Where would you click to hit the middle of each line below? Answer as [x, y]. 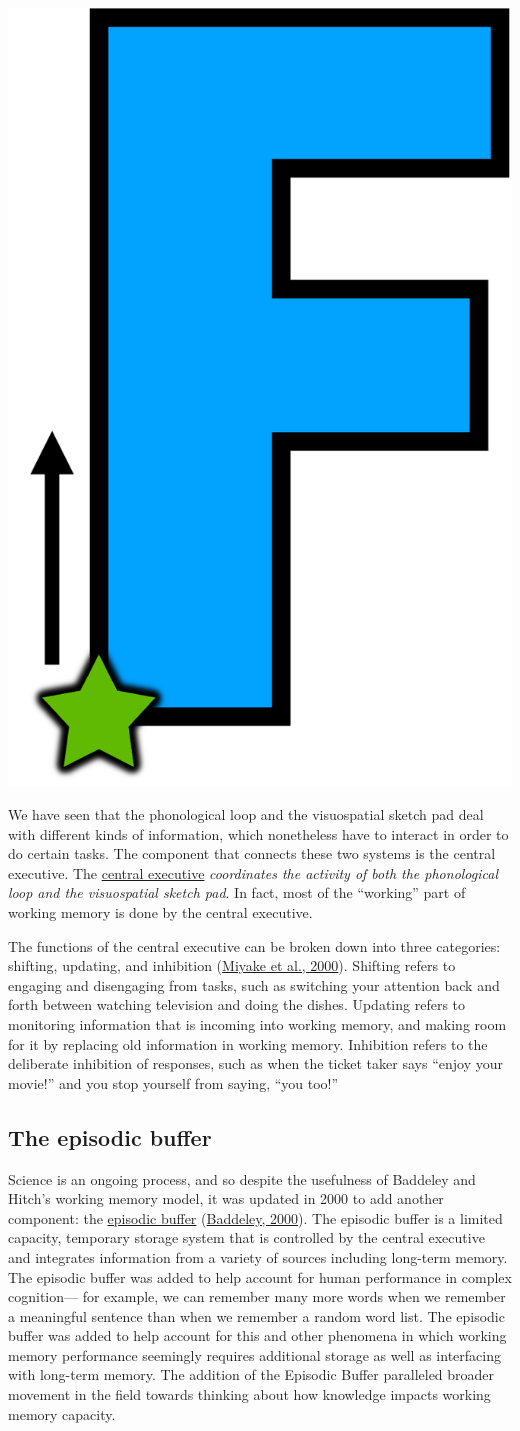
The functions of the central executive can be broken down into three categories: [254, 945]
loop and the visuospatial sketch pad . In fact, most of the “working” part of [237, 892]
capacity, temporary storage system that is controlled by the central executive [246, 1237]
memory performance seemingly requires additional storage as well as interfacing [254, 1354]
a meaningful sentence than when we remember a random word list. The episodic [256, 1315]
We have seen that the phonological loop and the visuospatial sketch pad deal [246, 814]
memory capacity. [62, 1413]
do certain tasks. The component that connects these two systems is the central [252, 853]
